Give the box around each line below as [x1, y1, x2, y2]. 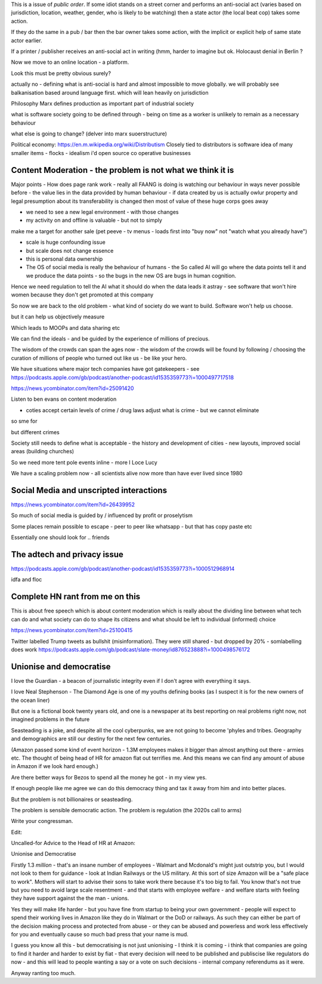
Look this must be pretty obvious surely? [11, 69, 112, 77]
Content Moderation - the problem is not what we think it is [11, 165, 234, 175]
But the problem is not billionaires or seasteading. [11, 796, 133, 803]
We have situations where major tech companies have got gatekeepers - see [11, 366, 200, 373]
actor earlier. [11, 36, 42, 44]
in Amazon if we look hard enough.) [11, 763, 98, 770]
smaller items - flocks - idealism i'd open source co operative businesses [11, 149, 191, 156]
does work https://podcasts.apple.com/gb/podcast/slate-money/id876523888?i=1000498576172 [11, 646, 250, 653]
